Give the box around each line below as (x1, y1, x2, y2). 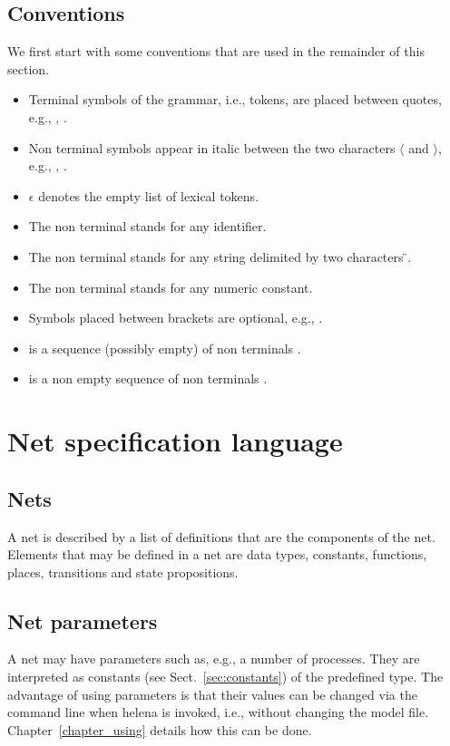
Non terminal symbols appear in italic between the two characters (28, 138, 396, 157)
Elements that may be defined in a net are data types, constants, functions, (7, 545, 427, 564)
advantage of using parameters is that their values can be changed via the (7, 684, 417, 703)
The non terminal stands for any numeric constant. (28, 277, 313, 296)
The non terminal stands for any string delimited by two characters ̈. (28, 247, 412, 266)
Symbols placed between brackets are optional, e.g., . (28, 308, 323, 327)
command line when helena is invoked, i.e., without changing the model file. (7, 702, 429, 722)
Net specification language (7, 422, 343, 460)
